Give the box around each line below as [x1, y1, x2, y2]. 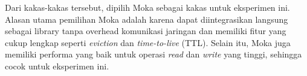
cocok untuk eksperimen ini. [5, 59, 109, 72]
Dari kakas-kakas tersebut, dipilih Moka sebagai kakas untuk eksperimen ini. [5, 1, 290, 13]
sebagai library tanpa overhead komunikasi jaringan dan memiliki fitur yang [5, 25, 286, 37]
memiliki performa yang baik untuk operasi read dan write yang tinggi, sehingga [5, 48, 302, 60]
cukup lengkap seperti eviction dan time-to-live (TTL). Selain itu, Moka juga [5, 36, 291, 48]
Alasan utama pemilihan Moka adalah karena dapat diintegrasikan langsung [5, 13, 288, 25]
